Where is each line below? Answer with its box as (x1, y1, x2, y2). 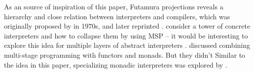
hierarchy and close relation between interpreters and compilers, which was (4, 11, 230, 21)
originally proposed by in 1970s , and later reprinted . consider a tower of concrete (4, 21, 251, 31)
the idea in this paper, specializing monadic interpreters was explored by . (4, 59, 227, 70)
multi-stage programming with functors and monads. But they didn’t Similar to (4, 49, 246, 60)
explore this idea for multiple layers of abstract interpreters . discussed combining (4, 40, 250, 50)
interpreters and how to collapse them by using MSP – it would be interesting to (4, 30, 248, 40)
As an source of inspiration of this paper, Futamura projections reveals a (4, 1, 223, 11)
